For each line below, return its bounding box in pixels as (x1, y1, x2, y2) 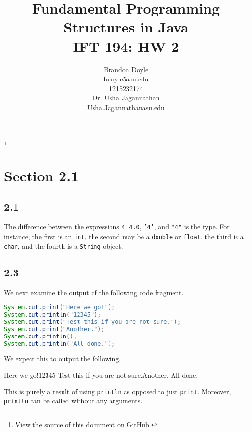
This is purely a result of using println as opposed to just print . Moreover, (4, 386, 231, 396)
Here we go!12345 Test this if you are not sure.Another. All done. (4, 369, 198, 380)
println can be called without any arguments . (4, 396, 142, 406)
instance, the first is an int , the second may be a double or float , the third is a (4, 231, 244, 241)
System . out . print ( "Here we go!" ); (4, 304, 115, 311)
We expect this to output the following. (4, 353, 121, 364)
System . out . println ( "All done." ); (4, 340, 115, 347)
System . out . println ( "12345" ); (4, 311, 101, 319)
